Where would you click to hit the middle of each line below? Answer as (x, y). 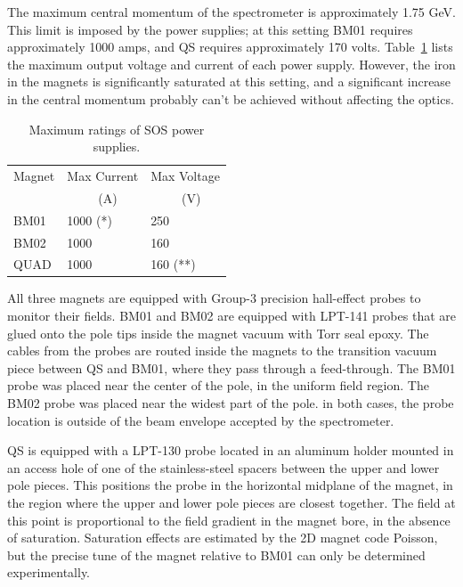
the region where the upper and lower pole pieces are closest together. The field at (231, 502)
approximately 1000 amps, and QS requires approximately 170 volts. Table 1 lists (230, 47)
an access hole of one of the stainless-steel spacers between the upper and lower (223, 467)
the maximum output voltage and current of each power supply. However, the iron (231, 64)
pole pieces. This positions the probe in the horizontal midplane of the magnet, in (230, 485)
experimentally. (49, 572)
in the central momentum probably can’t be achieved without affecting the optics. (231, 98)
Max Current (103, 175)
